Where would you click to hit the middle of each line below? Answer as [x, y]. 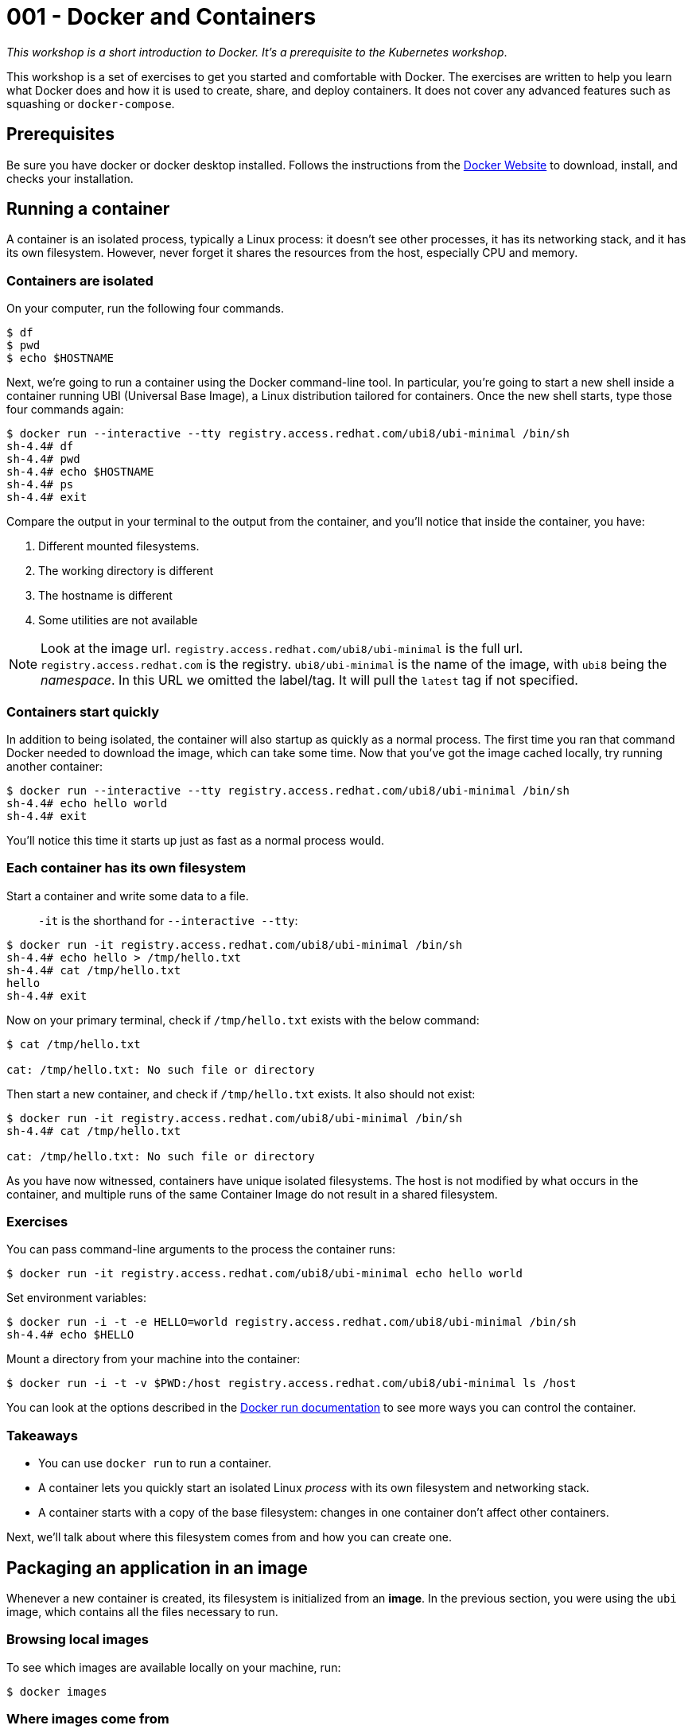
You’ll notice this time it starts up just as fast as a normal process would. [196, 840]
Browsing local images [78, 1640]
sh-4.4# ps [40, 485]
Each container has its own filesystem [126, 868]
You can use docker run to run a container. [155, 1463]
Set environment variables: [76, 1298]
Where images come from [88, 1719]
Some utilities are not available [118, 620]
